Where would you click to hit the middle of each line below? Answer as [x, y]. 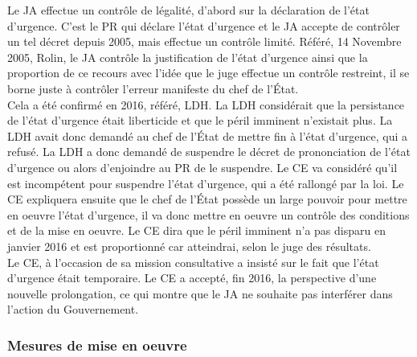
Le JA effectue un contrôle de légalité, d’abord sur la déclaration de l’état [188, 10]
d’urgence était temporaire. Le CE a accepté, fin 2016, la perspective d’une [192, 278]
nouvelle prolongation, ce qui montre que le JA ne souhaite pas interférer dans [200, 293]
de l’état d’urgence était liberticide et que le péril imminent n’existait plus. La [200, 120]
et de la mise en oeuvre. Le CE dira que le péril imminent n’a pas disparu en [196, 230]
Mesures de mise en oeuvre [97, 345]
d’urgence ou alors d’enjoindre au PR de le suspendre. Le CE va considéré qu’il [202, 167]
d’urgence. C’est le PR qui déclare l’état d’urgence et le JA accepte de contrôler [204, 25]
